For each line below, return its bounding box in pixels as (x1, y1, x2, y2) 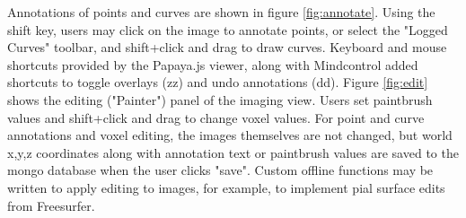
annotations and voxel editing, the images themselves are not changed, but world (7, 126, 453, 144)
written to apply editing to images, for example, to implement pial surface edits (7, 178, 445, 196)
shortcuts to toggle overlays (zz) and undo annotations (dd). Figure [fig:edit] (7, 73, 428, 92)
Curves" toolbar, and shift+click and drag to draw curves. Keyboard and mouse (7, 38, 447, 57)
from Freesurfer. (7, 196, 95, 214)
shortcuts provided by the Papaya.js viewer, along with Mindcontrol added (7, 55, 418, 74)
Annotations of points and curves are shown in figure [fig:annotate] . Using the (7, 3, 435, 21)
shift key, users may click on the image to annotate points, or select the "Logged (7, 20, 448, 39)
